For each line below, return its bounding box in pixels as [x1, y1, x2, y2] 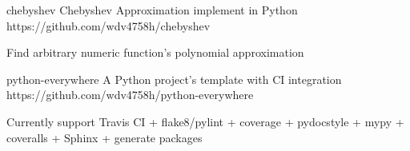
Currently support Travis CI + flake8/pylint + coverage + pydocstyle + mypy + [6, 113, 404, 129]
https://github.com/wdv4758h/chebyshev [6, 17, 211, 34]
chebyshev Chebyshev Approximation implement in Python [6, 2, 298, 18]
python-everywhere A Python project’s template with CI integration [6, 70, 342, 87]
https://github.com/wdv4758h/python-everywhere [6, 86, 254, 103]
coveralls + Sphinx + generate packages [6, 129, 203, 145]
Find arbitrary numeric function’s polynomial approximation [6, 44, 304, 61]
